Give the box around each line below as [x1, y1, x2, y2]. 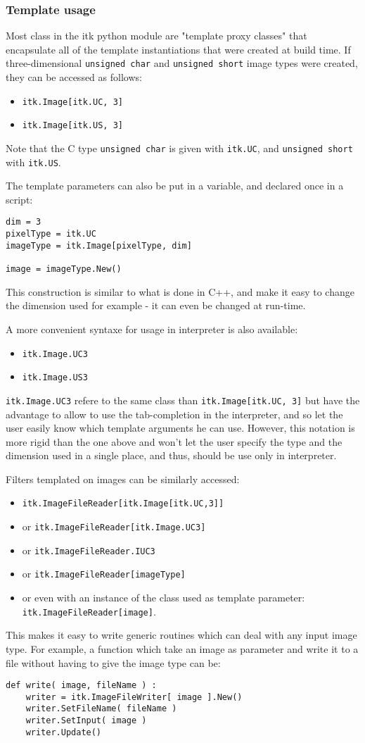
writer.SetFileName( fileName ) [25, 704, 177, 714]
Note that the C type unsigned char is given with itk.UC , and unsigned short [6, 140, 353, 155]
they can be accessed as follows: [6, 70, 142, 85]
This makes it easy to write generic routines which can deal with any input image [6, 628, 357, 642]
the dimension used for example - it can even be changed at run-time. [6, 298, 306, 313]
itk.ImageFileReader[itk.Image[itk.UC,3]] [22, 499, 224, 509]
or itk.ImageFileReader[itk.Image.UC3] [22, 519, 206, 534]
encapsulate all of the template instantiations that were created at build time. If [6, 42, 351, 56]
